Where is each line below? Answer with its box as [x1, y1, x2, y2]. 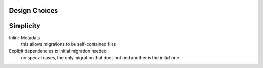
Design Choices [9, 6, 58, 14]
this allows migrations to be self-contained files [21, 41, 116, 47]
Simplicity [9, 22, 41, 30]
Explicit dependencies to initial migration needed [9, 48, 107, 54]
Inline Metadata [9, 34, 40, 41]
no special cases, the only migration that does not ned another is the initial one [21, 54, 180, 60]
